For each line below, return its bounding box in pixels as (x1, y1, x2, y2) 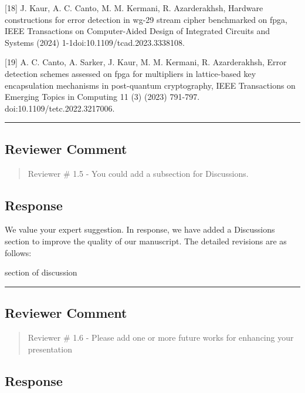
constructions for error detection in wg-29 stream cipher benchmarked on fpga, (5, 13, 287, 25)
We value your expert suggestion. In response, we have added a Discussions (5, 223, 275, 236)
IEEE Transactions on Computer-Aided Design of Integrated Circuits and (5, 25, 270, 37)
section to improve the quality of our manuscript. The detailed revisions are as (5, 234, 287, 247)
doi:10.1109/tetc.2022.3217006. (5, 102, 115, 114)
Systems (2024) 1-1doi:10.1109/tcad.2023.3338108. (5, 36, 185, 48)
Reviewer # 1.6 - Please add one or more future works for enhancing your (28, 331, 294, 343)
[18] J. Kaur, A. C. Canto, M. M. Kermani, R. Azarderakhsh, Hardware (5, 2, 263, 14)
